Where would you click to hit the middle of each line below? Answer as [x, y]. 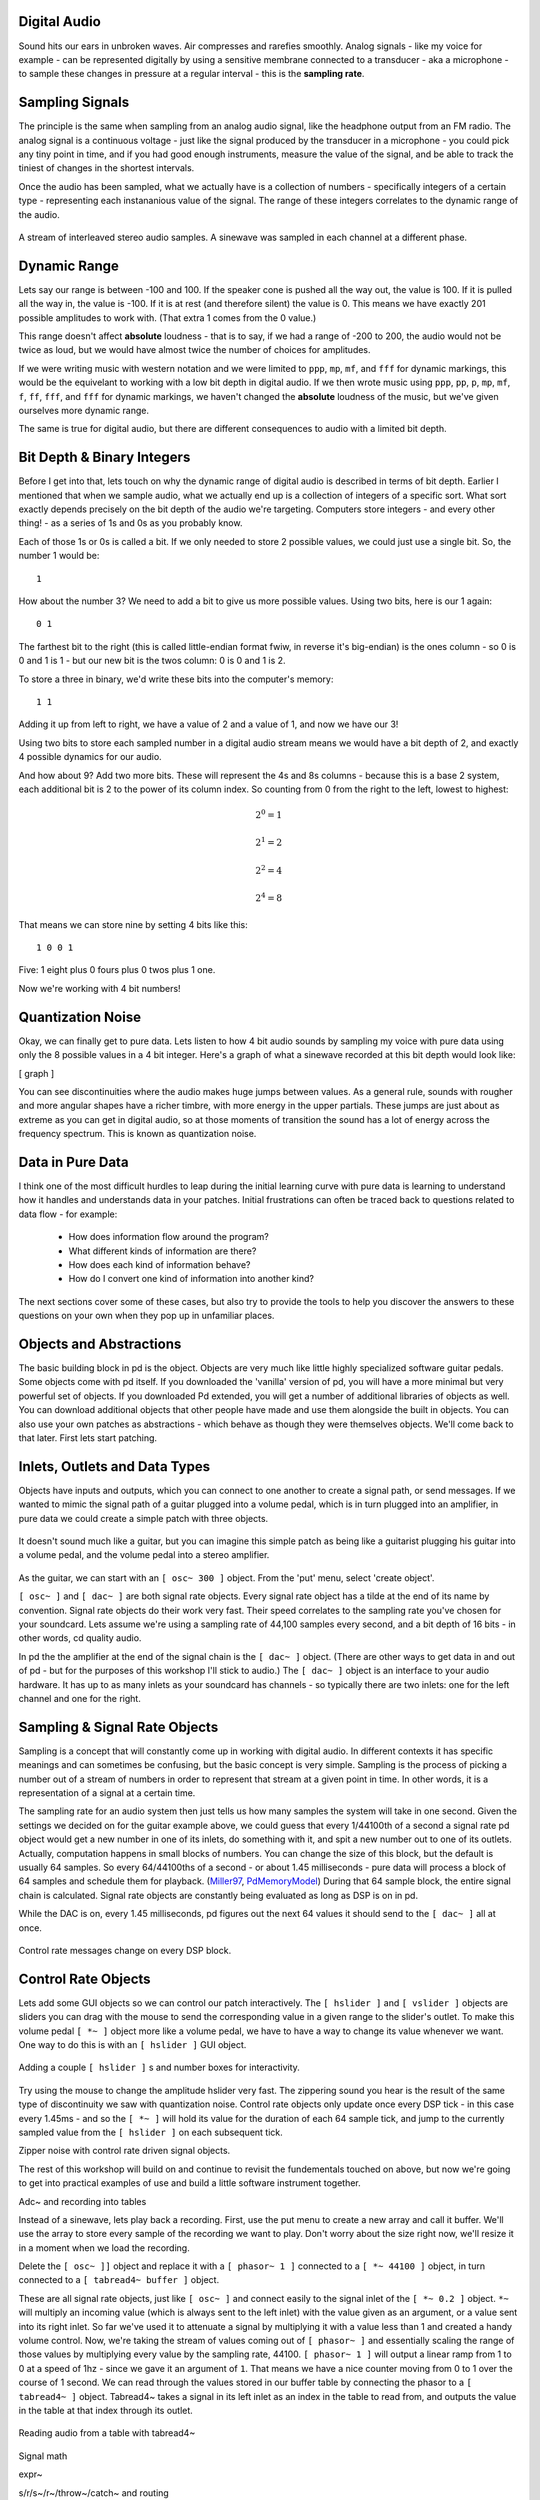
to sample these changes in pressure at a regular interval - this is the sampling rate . [191, 74]
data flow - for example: [68, 1214]
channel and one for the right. [80, 1698]
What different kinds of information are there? [162, 1251]
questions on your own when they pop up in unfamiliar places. [146, 1316]
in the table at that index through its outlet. [106, 2410]
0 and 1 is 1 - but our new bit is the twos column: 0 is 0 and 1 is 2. [152, 661]
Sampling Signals [74, 102]
